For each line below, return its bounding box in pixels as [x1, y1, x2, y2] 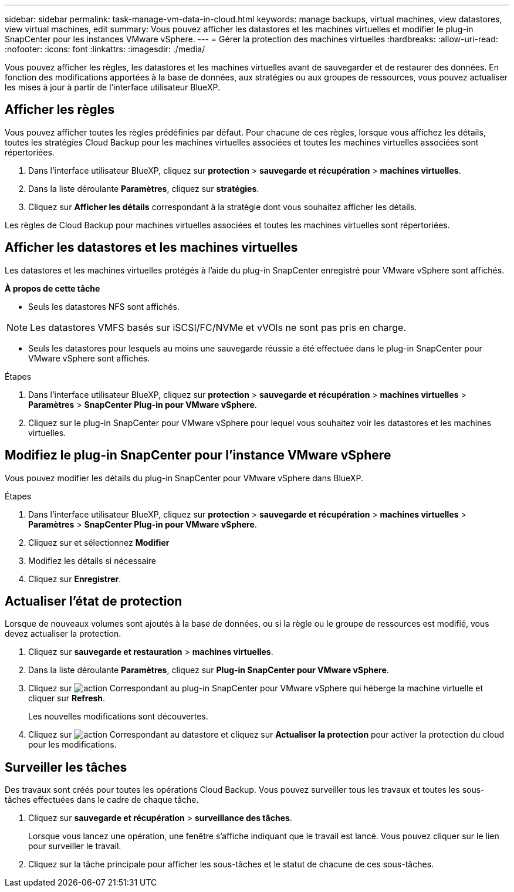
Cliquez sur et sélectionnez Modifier [28, 537, 170, 548]
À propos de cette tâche [5, 283, 100, 293]
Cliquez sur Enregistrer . [28, 573, 121, 584]
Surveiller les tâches [5, 759, 127, 775]
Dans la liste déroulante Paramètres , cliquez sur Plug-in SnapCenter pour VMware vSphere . [28, 665, 389, 675]
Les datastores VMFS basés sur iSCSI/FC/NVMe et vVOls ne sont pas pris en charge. [30, 321, 406, 333]
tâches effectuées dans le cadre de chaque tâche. [5, 795, 199, 805]
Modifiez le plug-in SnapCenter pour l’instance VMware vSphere [5, 448, 391, 463]
